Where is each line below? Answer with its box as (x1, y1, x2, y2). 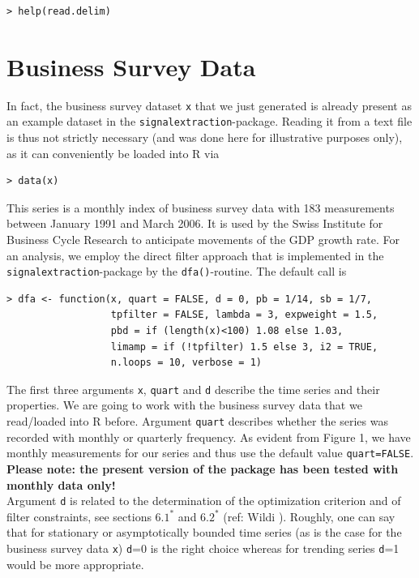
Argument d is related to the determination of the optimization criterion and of (6, 492, 401, 509)
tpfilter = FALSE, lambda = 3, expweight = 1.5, (110, 309, 378, 321)
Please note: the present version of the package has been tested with (6, 460, 399, 477)
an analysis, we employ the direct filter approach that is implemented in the (6, 246, 384, 263)
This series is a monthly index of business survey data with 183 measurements (6, 199, 395, 216)
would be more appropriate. (6, 555, 144, 572)
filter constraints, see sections (6, 507, 152, 524)
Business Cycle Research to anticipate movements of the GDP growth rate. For (6, 231, 400, 247)
